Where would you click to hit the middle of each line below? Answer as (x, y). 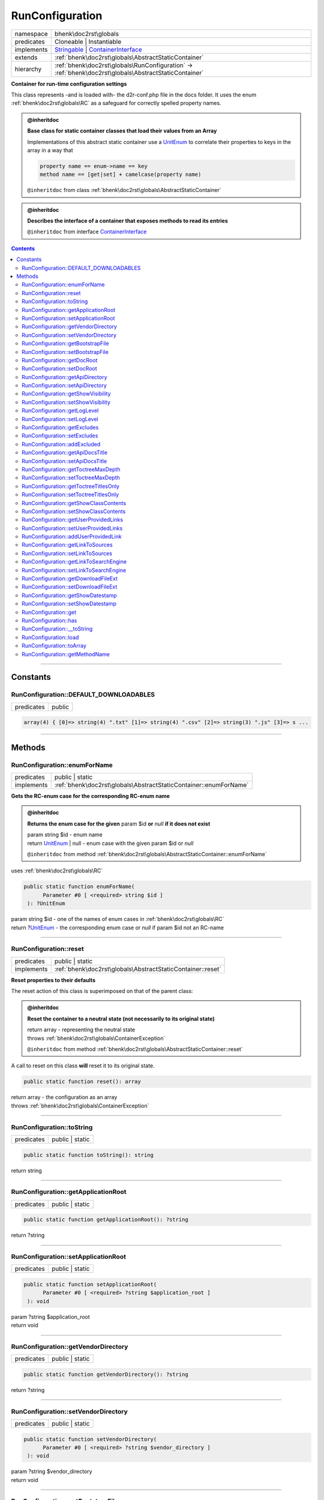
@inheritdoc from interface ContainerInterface (87, 232)
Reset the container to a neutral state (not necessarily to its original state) (121, 1018)
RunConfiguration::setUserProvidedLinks (72, 528)
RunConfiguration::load (50, 637)
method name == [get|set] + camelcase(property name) (121, 175)
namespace (31, 34)
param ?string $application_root (50, 1316)
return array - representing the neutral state (81, 1030)
